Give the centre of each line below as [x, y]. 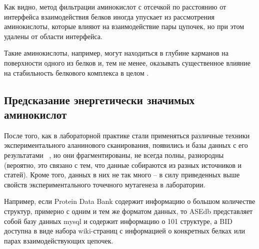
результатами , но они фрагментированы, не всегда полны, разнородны [114, 155]
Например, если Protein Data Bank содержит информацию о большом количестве [130, 201]
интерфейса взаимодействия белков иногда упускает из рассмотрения [109, 16]
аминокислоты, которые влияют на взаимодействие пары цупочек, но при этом [124, 26]
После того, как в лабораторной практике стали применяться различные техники [127, 135]
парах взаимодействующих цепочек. [59, 240]
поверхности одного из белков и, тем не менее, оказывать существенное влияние [127, 62]
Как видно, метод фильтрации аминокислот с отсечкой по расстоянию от [115, 7]
